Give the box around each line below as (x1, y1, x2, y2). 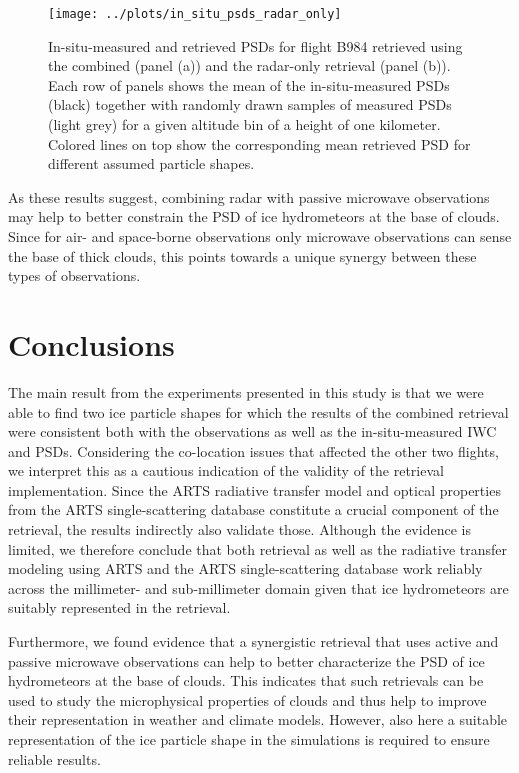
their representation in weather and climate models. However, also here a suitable (8, 709, 508, 730)
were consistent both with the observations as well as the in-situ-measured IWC (8, 421, 497, 442)
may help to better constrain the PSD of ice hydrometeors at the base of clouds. (8, 206, 500, 227)
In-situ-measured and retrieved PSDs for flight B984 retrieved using (48, 35, 463, 56)
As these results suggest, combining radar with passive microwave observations (8, 186, 490, 207)
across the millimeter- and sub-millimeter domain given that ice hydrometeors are (8, 577, 509, 598)
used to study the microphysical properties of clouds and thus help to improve (8, 689, 487, 710)
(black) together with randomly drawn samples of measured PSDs (48, 94, 452, 115)
